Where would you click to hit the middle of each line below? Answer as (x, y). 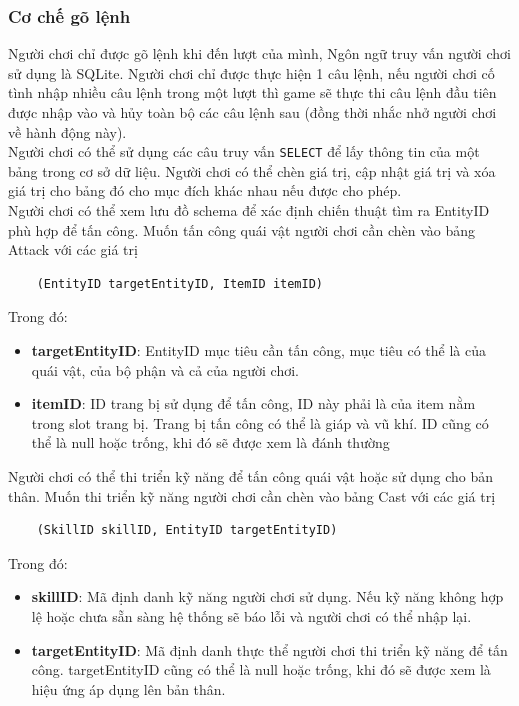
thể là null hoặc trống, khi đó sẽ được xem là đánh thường (210, 442)
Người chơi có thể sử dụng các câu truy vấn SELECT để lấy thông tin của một (244, 151)
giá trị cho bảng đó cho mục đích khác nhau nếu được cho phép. (205, 190)
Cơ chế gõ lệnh (69, 15)
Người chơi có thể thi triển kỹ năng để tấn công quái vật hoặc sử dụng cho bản (251, 475)
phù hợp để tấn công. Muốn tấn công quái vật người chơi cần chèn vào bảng (242, 229)
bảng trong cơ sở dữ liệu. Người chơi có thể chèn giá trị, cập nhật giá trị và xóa (252, 170)
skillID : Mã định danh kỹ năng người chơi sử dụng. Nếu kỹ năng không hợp (267, 596)
